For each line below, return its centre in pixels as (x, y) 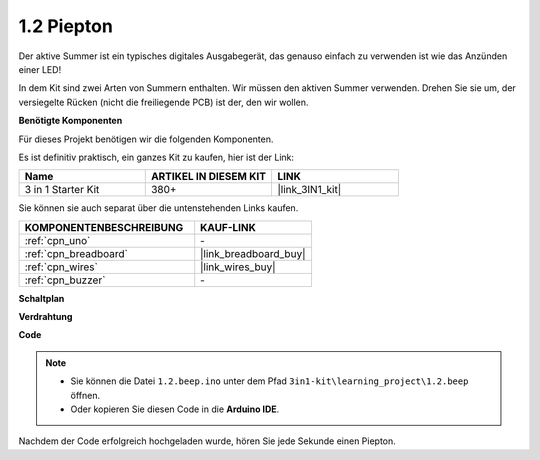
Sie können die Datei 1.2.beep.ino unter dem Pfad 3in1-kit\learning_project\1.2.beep (269, 381)
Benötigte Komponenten (70, 121)
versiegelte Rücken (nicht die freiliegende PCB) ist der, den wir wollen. (163, 102)
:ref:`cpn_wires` (61, 267)
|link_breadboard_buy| (253, 253)
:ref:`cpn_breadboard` (76, 253)
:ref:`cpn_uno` (57, 240)
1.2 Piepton (66, 26)
